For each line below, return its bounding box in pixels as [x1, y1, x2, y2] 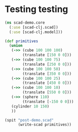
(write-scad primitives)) [17, 122, 72, 127]
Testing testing [4, 4, 68, 15]
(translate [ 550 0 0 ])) [22, 90, 72, 95]
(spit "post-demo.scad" [4, 117, 54, 122]
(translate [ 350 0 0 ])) [22, 71, 72, 76]
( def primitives [4, 39, 38, 44]
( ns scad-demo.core [4, 20, 45, 25]
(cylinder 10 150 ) [11, 104, 50, 109]
